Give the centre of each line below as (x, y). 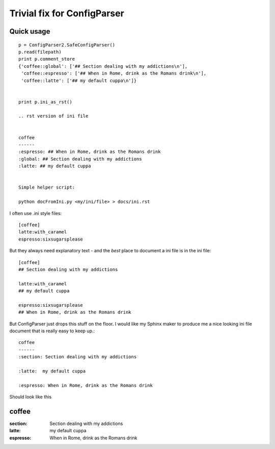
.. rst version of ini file (53, 116)
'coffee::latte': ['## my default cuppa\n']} (79, 81)
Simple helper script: (47, 188)
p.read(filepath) (40, 52)
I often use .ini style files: (36, 213)
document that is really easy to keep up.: (52, 331)
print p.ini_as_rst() (45, 102)
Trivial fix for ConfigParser (67, 13)
